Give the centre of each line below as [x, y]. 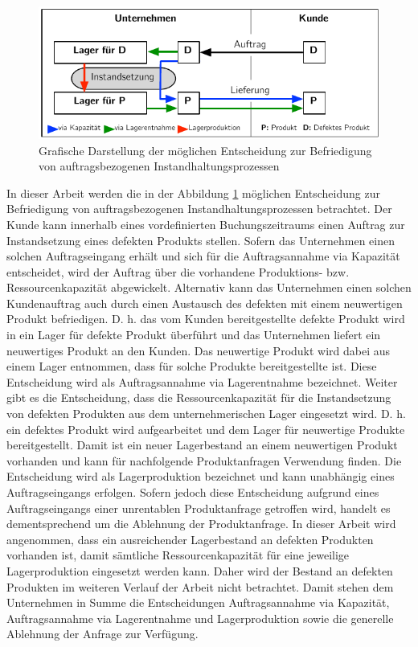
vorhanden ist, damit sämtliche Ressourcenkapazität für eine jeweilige [178, 555]
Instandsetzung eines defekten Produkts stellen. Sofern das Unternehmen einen [201, 240]
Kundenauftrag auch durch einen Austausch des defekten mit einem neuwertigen [205, 303]
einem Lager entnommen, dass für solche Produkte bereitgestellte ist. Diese [192, 366]
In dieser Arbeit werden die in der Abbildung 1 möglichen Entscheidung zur [193, 192]
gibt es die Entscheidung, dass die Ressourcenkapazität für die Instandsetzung [199, 397]
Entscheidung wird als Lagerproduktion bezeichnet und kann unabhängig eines [201, 476]
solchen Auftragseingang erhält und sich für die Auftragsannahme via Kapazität [203, 256]
